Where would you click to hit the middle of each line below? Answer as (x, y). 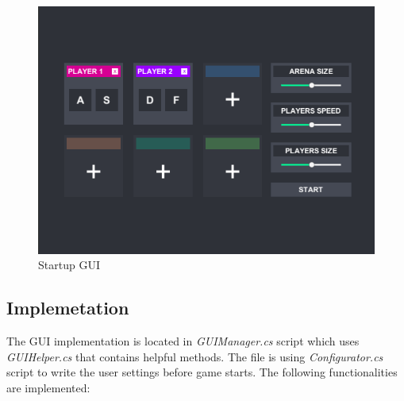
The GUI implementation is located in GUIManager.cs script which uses (183, 341)
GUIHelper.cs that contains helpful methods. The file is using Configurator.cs (195, 356)
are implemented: (48, 387)
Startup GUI (69, 265)
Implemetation (68, 308)
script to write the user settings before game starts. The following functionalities (202, 372)
